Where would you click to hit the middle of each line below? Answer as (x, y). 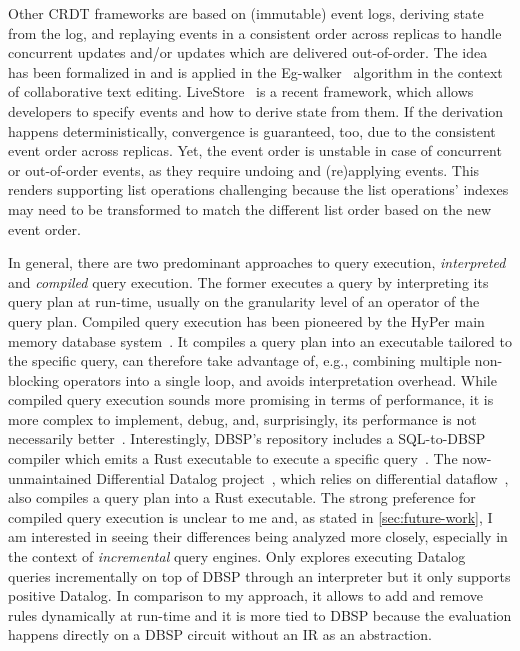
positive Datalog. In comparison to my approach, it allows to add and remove (245, 595)
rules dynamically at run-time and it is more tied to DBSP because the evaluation (260, 614)
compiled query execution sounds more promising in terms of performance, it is (251, 399)
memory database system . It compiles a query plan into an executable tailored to (260, 340)
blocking (33, 379)
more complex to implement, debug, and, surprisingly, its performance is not (242, 418)
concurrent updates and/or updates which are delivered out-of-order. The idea (248, 52)
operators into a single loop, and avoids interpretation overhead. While (280, 379)
